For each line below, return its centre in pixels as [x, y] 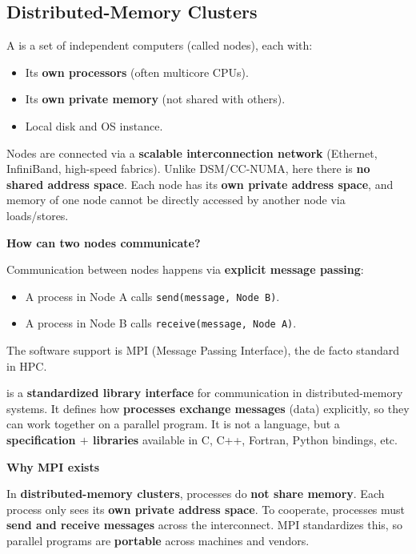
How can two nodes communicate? [104, 242]
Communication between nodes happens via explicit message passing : [185, 269]
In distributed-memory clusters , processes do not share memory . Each [196, 494]
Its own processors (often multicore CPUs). [137, 72]
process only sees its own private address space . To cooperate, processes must [206, 509]
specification [41, 440]
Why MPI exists [53, 466]
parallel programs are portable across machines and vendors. [158, 540]
